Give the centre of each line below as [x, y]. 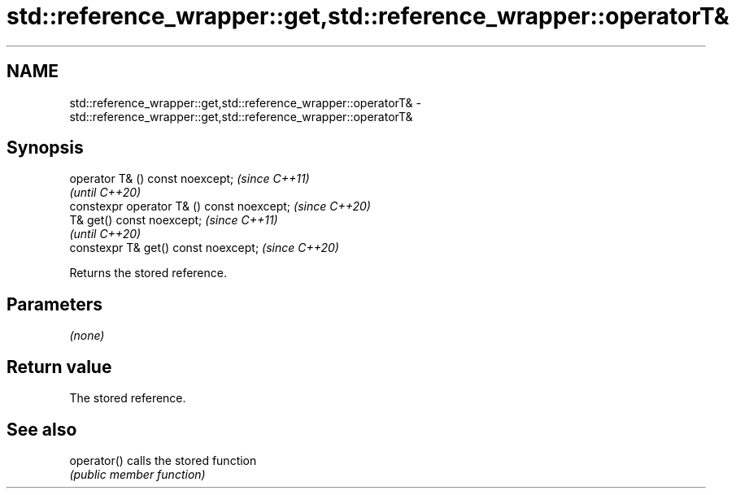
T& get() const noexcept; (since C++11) [174, 220]
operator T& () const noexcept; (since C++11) [189, 179]
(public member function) [137, 474]
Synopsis [45, 148]
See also [42, 429]
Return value [59, 367]
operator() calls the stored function [163, 460]
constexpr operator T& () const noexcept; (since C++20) [220, 206]
